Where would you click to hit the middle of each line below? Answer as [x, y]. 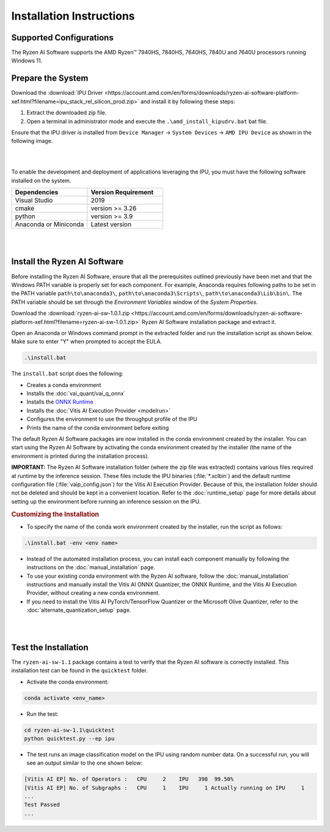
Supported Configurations [62, 38]
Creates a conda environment [64, 385]
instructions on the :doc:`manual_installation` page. [91, 567]
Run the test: [43, 714]
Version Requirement [122, 193]
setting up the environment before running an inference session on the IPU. [106, 501]
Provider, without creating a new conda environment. [93, 593]
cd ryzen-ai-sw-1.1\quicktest [69, 730]
